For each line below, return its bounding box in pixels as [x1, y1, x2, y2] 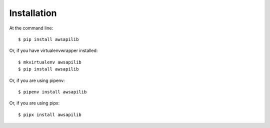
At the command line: [9, 25, 53, 31]
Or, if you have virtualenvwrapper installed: [9, 47, 98, 53]
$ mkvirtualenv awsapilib [18, 59, 82, 65]
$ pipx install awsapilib [18, 111, 82, 117]
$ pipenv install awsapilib [18, 89, 87, 94]
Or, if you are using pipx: [9, 100, 60, 106]
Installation [9, 7, 57, 18]
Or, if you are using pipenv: [9, 77, 65, 83]
